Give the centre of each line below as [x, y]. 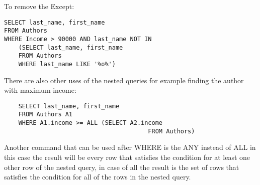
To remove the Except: [39, 6]
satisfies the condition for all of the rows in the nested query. [98, 177]
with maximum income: [40, 90]
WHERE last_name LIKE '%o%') [67, 64]
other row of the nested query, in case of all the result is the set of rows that [122, 167]
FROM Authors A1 [46, 115]
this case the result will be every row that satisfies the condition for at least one [127, 157]
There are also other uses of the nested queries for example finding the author [124, 80]
